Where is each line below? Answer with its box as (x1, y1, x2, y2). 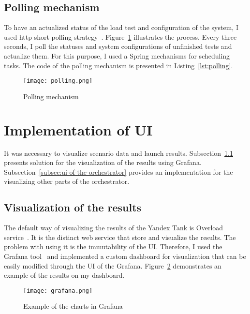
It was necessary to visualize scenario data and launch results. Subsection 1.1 (4, 148, 233, 158)
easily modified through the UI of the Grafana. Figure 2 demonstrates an (4, 260, 221, 270)
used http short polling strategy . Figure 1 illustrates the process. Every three (4, 31, 237, 42)
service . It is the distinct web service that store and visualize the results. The (4, 232, 236, 242)
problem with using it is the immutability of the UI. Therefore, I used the (4, 241, 222, 252)
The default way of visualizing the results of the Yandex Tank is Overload (4, 223, 223, 233)
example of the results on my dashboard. (4, 270, 125, 280)
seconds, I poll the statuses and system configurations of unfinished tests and (4, 41, 232, 51)
